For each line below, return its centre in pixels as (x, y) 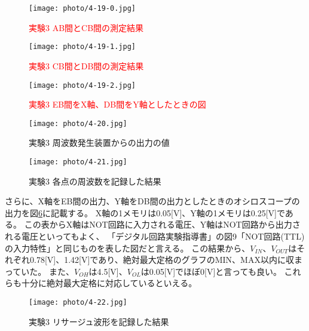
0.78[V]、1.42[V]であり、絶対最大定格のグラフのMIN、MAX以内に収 (162, 260)
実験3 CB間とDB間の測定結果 (86, 65)
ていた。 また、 (43, 271)
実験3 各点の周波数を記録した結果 (95, 181)
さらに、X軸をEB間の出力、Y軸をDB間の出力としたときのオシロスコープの (152, 201)
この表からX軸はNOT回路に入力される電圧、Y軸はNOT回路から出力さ (162, 224)
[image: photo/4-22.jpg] (78, 302)
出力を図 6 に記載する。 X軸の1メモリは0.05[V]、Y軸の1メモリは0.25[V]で (145, 212)
